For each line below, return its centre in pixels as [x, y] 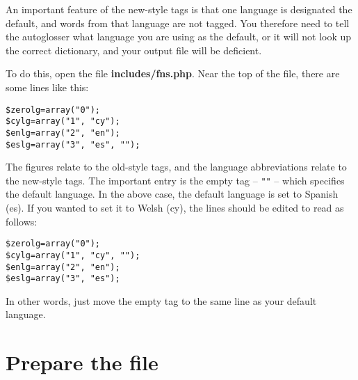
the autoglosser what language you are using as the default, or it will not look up [179, 37]
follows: [22, 221]
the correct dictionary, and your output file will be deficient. [134, 50]
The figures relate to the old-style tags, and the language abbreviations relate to [176, 167]
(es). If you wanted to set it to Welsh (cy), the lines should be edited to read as [175, 208]
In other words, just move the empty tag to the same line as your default [161, 300]
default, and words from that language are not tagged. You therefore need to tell [178, 23]
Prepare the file [82, 362]
